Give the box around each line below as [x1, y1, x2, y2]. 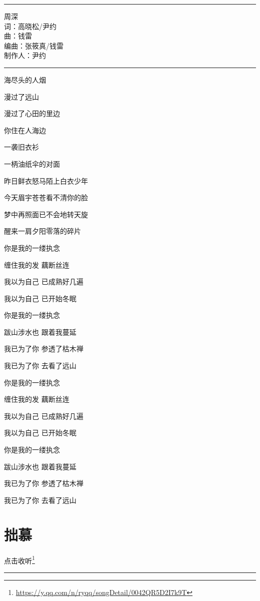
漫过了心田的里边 [4, 108, 60, 119]
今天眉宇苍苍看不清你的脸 [4, 192, 88, 203]
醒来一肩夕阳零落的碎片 [4, 226, 81, 236]
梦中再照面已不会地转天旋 [4, 209, 88, 219]
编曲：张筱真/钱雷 [4, 40, 63, 51]
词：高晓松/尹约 [4, 21, 56, 31]
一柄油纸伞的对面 [4, 158, 60, 169]
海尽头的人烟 [4, 74, 46, 85]
